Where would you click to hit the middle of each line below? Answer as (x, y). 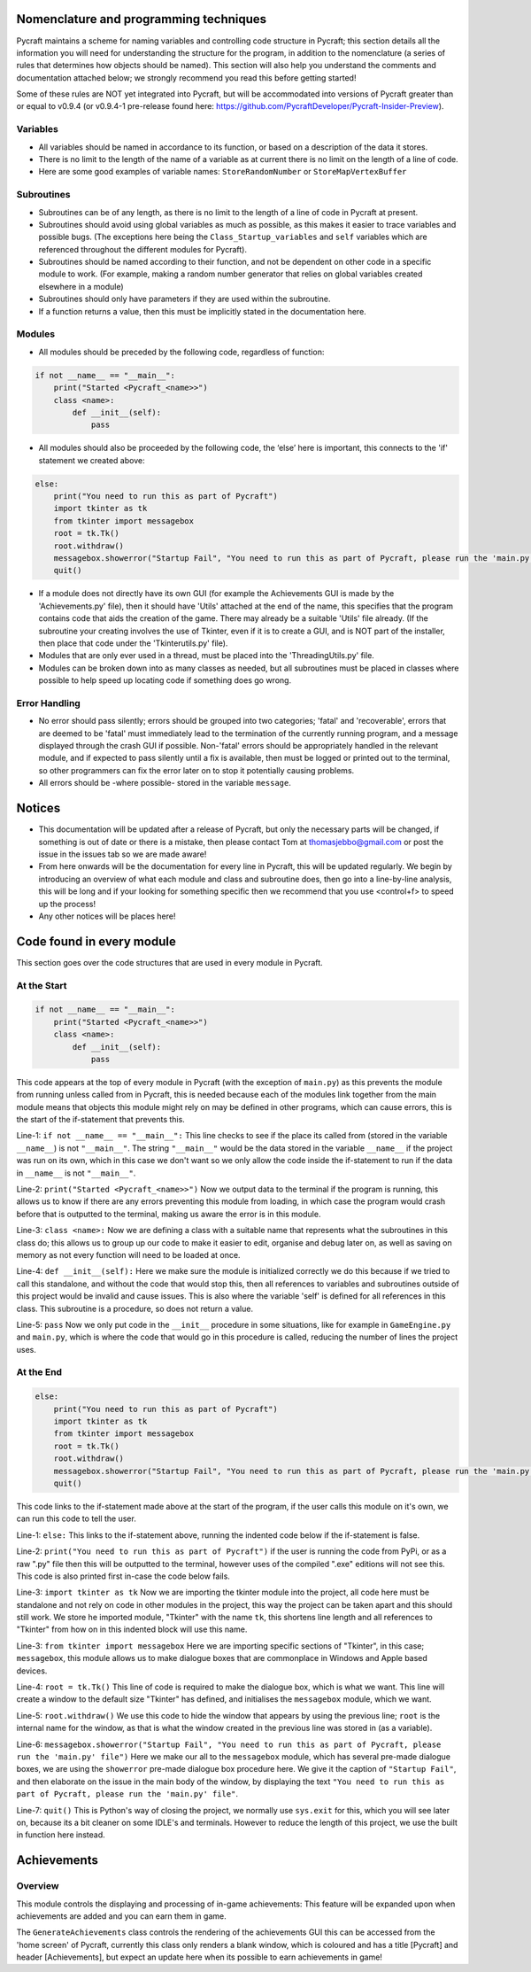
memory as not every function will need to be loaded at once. (128, 1254)
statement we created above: (92, 460)
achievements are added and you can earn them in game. (121, 1916)
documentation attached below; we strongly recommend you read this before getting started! (186, 78)
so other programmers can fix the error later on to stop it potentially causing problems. (196, 770)
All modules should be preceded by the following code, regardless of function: (181, 352)
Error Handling (49, 703)
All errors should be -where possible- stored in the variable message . (165, 783)
